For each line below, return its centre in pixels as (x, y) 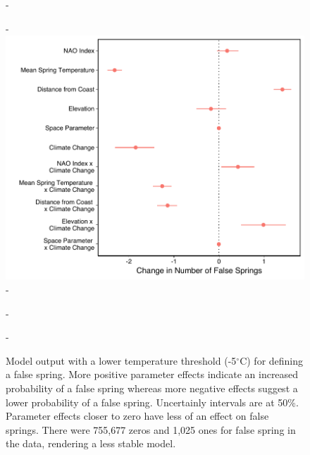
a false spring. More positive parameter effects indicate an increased (152, 374)
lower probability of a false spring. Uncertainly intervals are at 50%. (152, 402)
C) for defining (272, 360)
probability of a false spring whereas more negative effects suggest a (152, 388)
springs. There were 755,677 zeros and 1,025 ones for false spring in (151, 429)
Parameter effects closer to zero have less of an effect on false (137, 416)
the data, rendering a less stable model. (91, 443)
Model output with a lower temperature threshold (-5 (121, 360)
